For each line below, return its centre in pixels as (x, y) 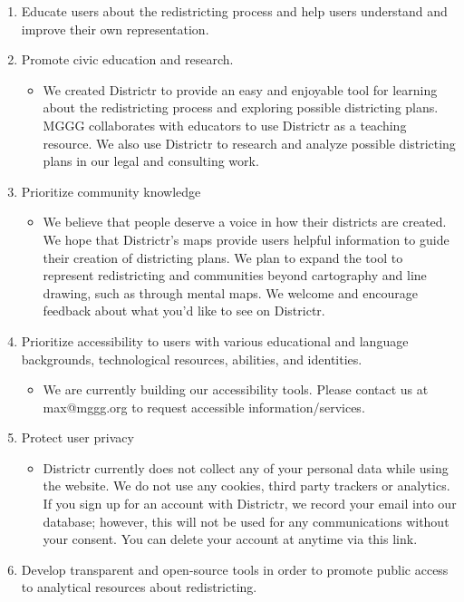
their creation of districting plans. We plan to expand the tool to (223, 257)
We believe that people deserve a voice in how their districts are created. (245, 222)
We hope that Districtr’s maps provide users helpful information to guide (246, 239)
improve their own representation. (115, 29)
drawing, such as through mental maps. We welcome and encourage (230, 292)
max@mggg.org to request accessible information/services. (204, 407)
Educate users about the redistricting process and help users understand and (234, 11)
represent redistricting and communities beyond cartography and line (235, 275)
